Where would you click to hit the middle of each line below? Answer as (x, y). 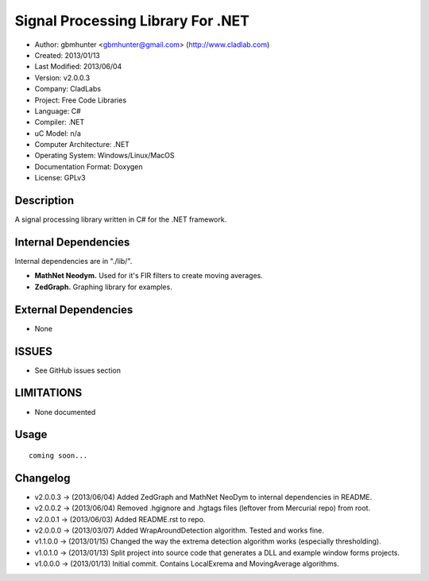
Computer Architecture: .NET (82, 145)
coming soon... (58, 455)
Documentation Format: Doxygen (89, 166)
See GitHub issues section (77, 370)
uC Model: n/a (58, 133)
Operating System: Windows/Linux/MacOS (104, 156)
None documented (65, 412)
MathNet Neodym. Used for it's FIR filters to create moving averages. (149, 276)
